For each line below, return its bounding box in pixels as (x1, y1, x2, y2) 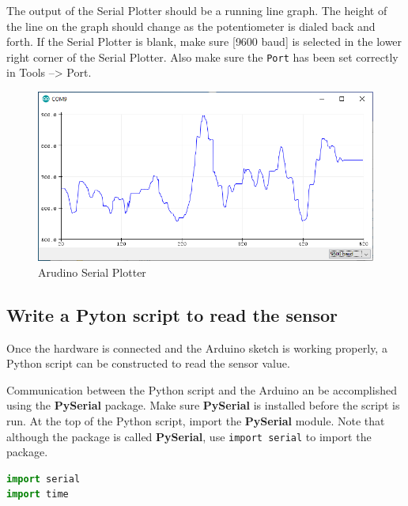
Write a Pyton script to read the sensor (6, 302, 338, 327)
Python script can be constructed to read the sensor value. (6, 355, 290, 372)
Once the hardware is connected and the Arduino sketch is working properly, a (6, 339, 387, 356)
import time (6, 489, 69, 500)
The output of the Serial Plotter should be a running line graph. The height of (6, 2, 387, 18)
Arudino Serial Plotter (38, 263, 146, 280)
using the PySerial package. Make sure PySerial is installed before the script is (6, 397, 400, 413)
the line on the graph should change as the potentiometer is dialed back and (6, 17, 376, 34)
